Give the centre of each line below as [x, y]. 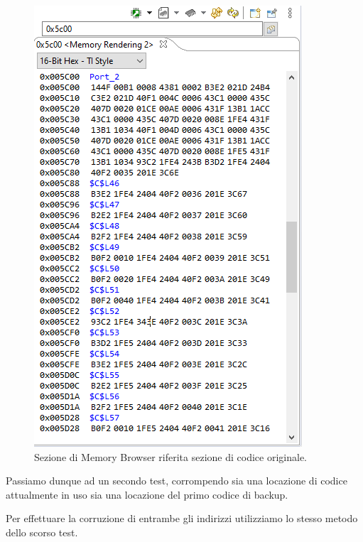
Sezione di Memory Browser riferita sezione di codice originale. [171, 456]
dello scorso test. [42, 532]
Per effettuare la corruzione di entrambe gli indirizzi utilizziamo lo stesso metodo [182, 518]
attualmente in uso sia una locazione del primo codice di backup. [147, 494]
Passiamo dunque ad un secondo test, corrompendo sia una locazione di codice [177, 481]
